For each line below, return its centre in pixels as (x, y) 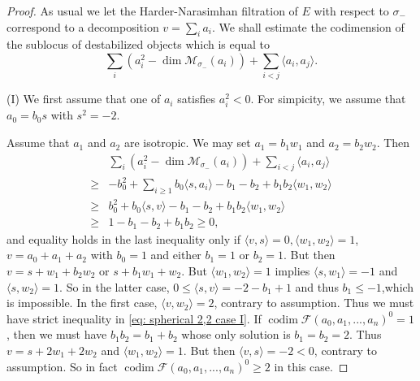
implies (292, 271)
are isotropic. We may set (187, 143)
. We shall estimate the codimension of (308, 26)
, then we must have (57, 334)
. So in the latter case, (115, 286)
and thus (317, 286)
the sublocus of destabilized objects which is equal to (138, 44)
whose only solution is (236, 334)
